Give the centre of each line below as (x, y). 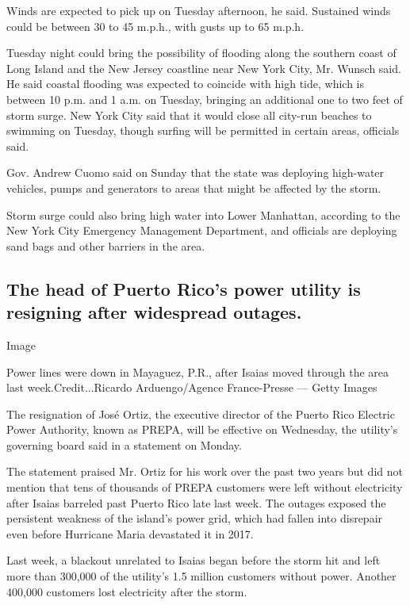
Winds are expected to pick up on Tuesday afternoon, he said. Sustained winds (199, 10)
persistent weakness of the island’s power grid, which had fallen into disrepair (195, 518)
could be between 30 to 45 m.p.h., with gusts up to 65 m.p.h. (155, 26)
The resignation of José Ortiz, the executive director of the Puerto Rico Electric (201, 414)
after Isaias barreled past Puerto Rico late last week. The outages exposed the (196, 502)
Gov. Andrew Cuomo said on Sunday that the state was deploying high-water (195, 172)
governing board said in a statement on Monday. (124, 444)
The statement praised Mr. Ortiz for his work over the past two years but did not (205, 471)
